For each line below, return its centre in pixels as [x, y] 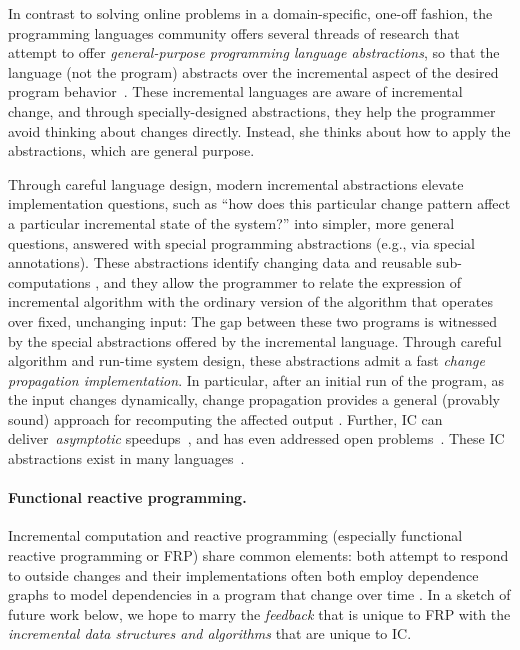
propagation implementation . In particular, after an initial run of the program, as [256, 379]
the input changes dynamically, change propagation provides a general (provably [254, 399]
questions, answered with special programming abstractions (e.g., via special [241, 242]
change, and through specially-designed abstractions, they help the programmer [252, 110]
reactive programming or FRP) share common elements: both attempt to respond [258, 555]
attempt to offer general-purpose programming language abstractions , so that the [254, 52]
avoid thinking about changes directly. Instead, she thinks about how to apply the [259, 130]
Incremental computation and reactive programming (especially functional [235, 535]
